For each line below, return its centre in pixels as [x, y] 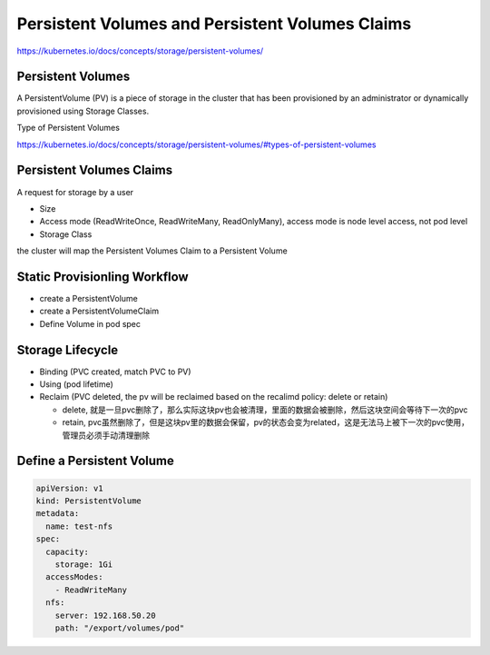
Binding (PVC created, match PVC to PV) [115, 372]
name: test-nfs [79, 526]
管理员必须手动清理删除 [106, 435]
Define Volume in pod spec [90, 323]
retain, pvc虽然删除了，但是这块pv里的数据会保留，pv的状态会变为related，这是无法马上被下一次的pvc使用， [266, 422]
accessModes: [74, 577]
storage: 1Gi [84, 564]
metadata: [58, 514]
